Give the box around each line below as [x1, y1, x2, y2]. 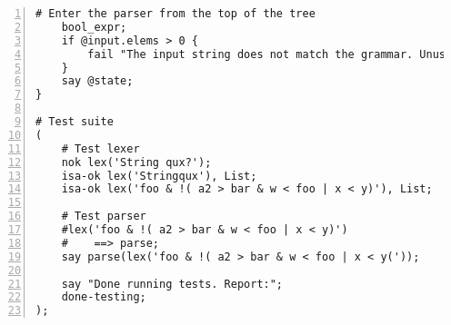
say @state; [61, 74, 134, 88]
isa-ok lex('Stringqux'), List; [61, 169, 257, 182]
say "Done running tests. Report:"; [61, 277, 284, 291]
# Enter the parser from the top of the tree [35, 7, 316, 20]
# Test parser [61, 210, 146, 223]
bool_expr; [61, 20, 127, 34]
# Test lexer [61, 142, 140, 155]
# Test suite [35, 115, 114, 128]
